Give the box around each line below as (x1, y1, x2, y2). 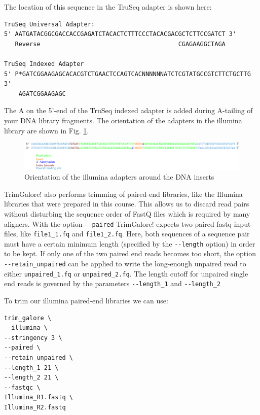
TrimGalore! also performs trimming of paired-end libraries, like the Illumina (4, 188, 243, 199)
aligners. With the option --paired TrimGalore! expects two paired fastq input (4, 218, 251, 229)
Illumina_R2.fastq (4, 403, 66, 411)
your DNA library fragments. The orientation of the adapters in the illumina (4, 115, 242, 125)
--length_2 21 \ (4, 374, 59, 382)
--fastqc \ (4, 384, 41, 391)
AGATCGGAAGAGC (18, 90, 66, 97)
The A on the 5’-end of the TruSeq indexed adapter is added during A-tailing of (4, 105, 253, 116)
